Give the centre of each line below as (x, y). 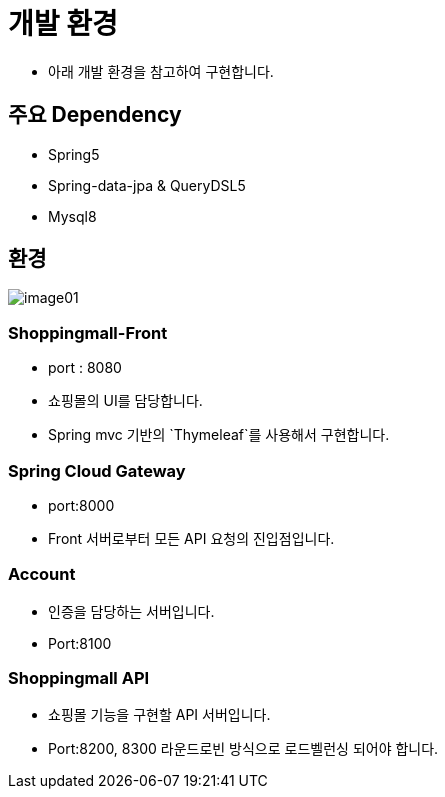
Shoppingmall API (79, 678)
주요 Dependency (95, 115)
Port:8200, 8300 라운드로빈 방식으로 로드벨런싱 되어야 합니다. (243, 749)
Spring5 (74, 154)
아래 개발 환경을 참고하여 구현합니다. (161, 71)
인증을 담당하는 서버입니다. (131, 611)
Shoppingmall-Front (88, 332)
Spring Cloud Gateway (97, 470)
